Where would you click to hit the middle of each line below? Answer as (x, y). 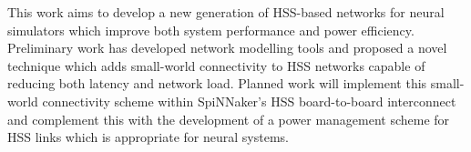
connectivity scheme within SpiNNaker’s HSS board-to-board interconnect (249, 101)
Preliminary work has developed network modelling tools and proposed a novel (227, 48)
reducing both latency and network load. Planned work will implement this (217, 83)
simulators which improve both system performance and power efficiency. (211, 30)
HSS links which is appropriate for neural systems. (148, 137)
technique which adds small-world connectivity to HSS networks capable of (216, 65)
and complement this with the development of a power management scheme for (229, 119)
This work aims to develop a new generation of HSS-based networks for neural (226, 12)
